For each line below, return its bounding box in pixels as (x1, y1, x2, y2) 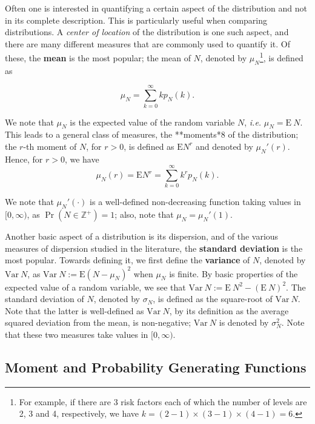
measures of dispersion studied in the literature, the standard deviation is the (5, 241, 303, 254)
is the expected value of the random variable (70, 115, 235, 128)
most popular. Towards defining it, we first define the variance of (5, 254, 250, 266)
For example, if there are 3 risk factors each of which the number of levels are (19, 395, 307, 408)
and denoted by (195, 140, 253, 152)
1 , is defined (259, 50, 303, 64)
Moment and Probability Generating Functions (5, 357, 307, 376)
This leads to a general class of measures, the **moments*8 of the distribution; (5, 128, 299, 141)
